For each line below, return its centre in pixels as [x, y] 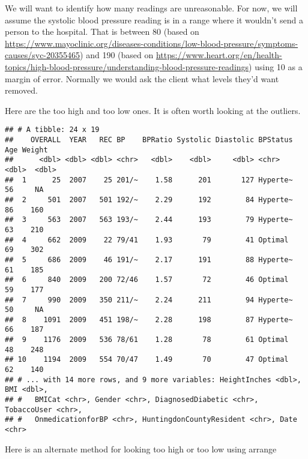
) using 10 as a [276, 66]
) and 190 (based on [117, 55]
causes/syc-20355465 [43, 55]
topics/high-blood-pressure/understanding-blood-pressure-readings [127, 66]
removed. [21, 90]
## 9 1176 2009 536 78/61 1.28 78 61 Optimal [147, 340]
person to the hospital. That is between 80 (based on [102, 31]
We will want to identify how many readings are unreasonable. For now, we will [151, 8]
